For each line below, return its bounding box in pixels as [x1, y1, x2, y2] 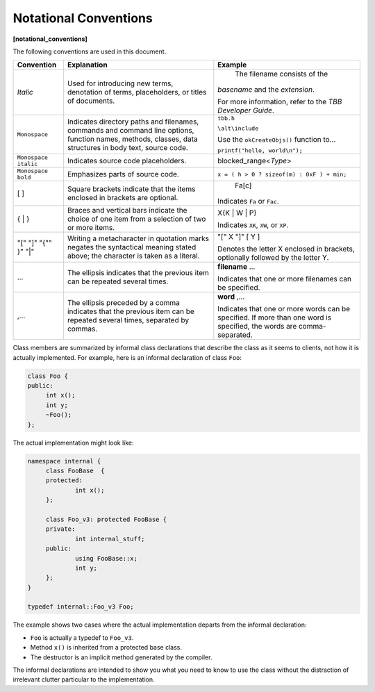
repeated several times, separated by [67, 315, 190, 325]
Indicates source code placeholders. [67, 156, 187, 166]
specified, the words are [217, 322, 297, 331]
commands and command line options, [67, 125, 194, 135]
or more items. [67, 223, 115, 233]
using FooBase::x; [75, 554, 138, 562]
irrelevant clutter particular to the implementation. [12, 675, 156, 684]
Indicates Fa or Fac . [217, 197, 279, 206]
